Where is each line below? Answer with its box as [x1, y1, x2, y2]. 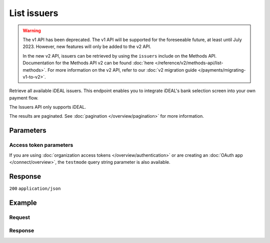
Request [9, 213, 30, 220]
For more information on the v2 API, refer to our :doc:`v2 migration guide [47, 67, 197, 73]
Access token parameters [9, 142, 73, 149]
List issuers [9, 8, 58, 19]
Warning [22, 28, 41, 34]
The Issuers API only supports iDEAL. [9, 104, 86, 110]
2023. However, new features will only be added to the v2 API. [22, 44, 151, 50]
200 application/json [9, 185, 61, 191]
